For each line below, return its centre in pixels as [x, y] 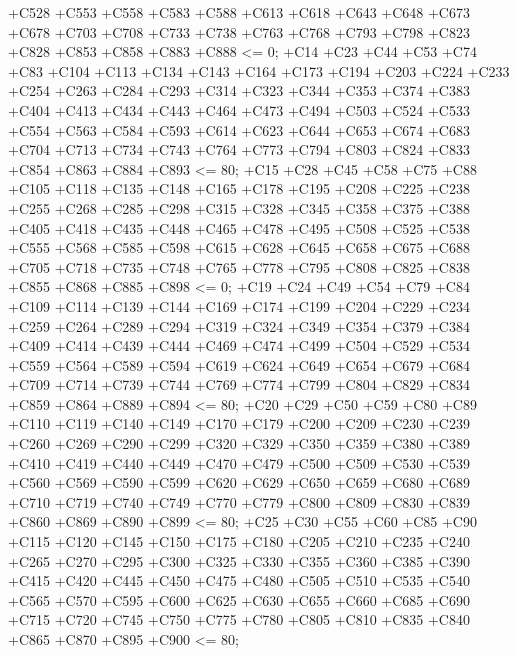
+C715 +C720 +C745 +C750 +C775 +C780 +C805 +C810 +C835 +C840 [239, 619]
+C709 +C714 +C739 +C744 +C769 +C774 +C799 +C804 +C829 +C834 [239, 384]
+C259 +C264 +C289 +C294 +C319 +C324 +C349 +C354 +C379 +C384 [239, 325]
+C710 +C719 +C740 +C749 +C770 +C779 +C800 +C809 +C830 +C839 [239, 501]
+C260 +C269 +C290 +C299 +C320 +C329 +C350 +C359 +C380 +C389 [239, 443]
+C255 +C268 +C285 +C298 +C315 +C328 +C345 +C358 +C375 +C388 [239, 207]
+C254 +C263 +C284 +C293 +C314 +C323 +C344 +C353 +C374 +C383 [239, 90]
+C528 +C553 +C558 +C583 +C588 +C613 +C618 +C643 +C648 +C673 [239, 12]
